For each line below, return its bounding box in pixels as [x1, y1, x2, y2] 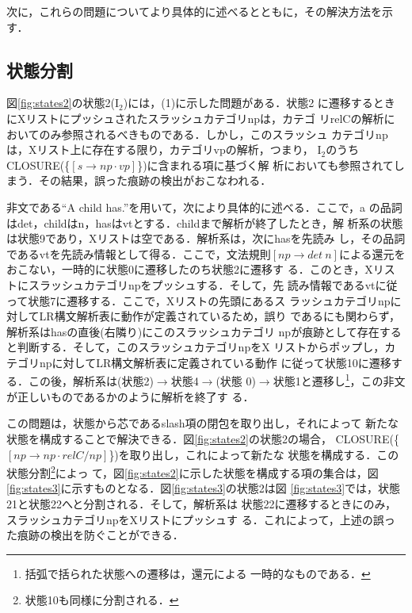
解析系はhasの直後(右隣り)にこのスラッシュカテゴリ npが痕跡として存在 [6, 323, 380, 339]
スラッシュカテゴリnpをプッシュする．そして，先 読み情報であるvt [28, 276, 376, 293]
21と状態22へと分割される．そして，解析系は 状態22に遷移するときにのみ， [6, 495, 396, 511]
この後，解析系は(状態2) [28, 373, 154, 389]
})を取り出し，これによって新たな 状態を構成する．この [109, 446, 399, 462]
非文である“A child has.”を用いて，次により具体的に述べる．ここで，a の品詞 [6, 198, 402, 215]
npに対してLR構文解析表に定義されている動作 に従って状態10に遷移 [39, 354, 391, 370]
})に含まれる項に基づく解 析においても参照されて [137, 156, 394, 173]
